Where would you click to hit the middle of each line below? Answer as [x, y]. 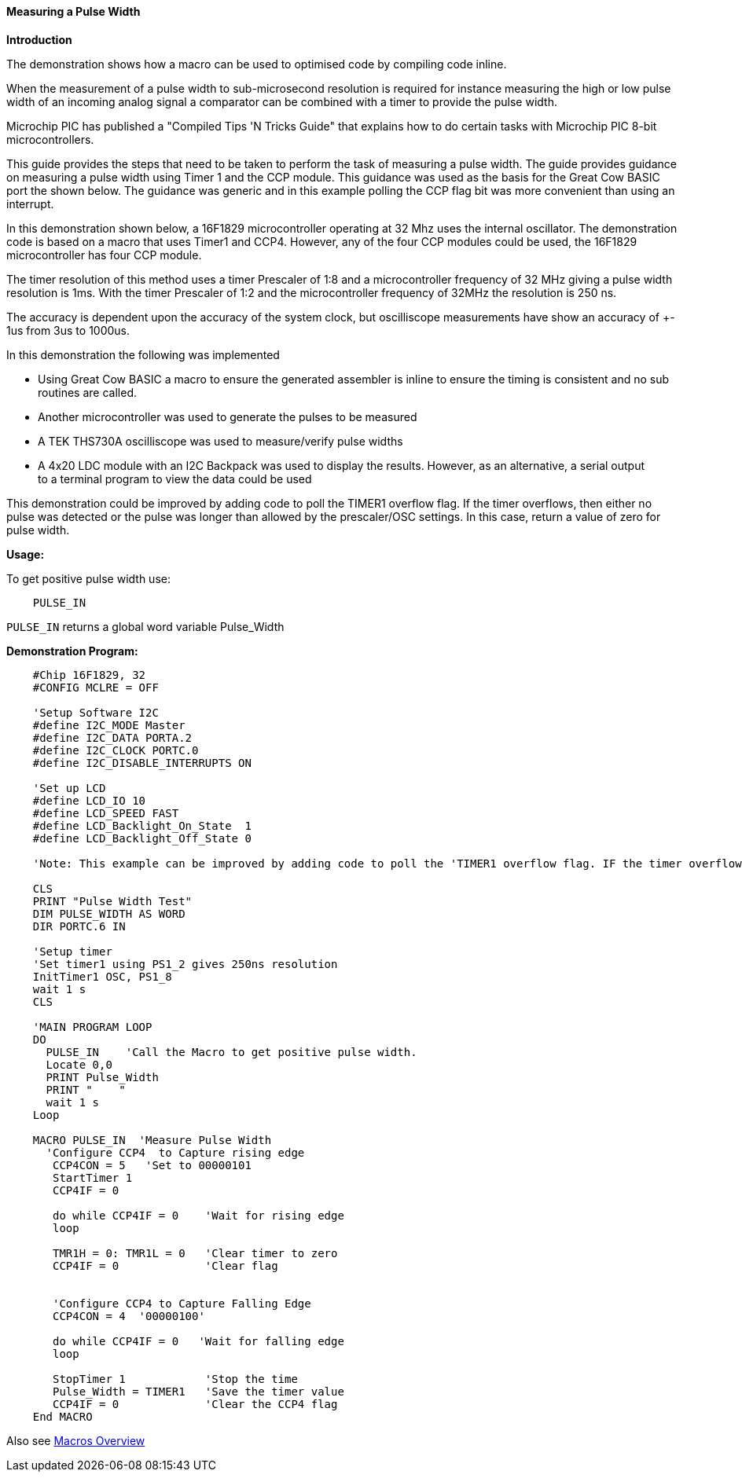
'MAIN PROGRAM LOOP [92, 1027]
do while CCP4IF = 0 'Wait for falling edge [198, 1341]
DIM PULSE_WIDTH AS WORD [109, 913]
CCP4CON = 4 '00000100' [129, 1316]
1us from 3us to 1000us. [68, 330]
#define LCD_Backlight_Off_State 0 [142, 838]
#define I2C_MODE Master [109, 725]
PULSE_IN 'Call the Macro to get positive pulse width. [231, 1052]
